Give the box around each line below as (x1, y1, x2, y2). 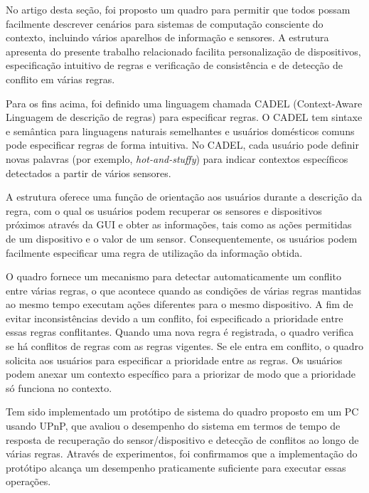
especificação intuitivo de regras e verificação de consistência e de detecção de (6, 58, 343, 73)
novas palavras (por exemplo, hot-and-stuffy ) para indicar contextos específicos (6, 151, 348, 166)
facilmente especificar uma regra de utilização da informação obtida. (6, 245, 303, 260)
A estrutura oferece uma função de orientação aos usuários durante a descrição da (6, 189, 363, 204)
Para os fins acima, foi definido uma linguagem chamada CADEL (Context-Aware (6, 95, 363, 110)
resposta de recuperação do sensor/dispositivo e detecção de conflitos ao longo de (6, 432, 359, 447)
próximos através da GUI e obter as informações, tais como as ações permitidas (6, 217, 352, 232)
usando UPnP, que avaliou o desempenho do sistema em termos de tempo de (6, 418, 341, 433)
